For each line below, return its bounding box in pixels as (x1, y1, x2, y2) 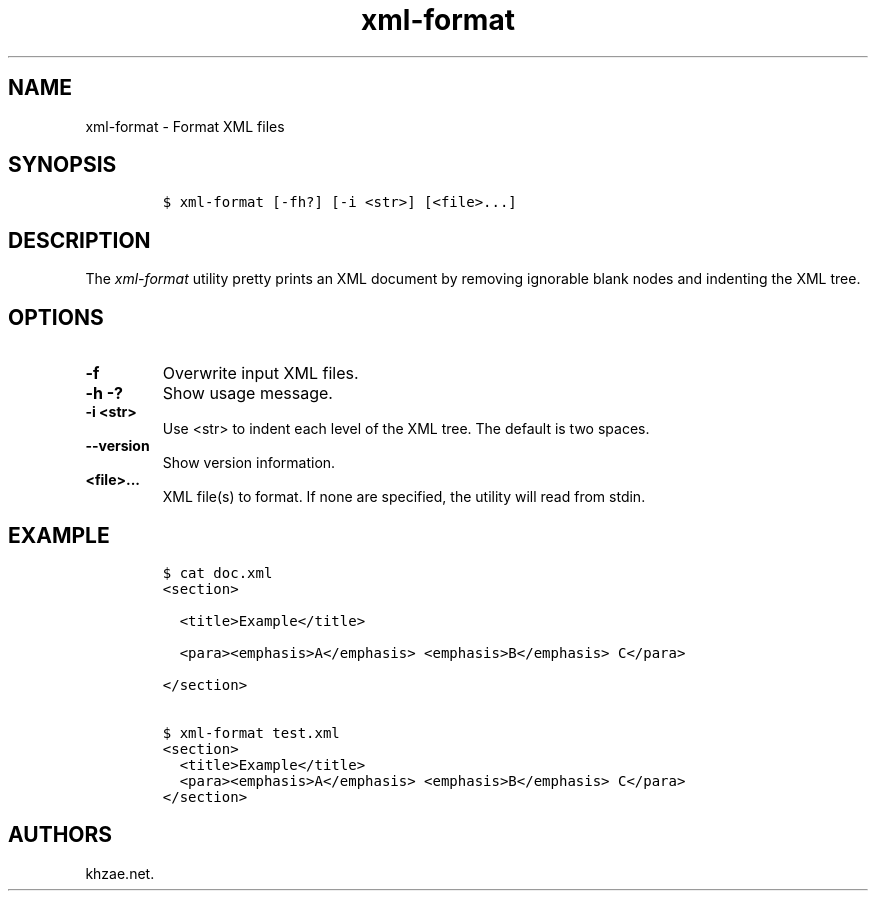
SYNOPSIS (8, 152, 117, 178)
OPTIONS (8, 304, 104, 330)
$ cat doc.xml (162, 564, 273, 581)
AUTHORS (8, 822, 113, 848)
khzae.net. (85, 864, 155, 882)
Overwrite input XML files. (162, 363, 359, 384)
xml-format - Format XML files (85, 117, 285, 135)
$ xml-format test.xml (162, 724, 340, 741)
